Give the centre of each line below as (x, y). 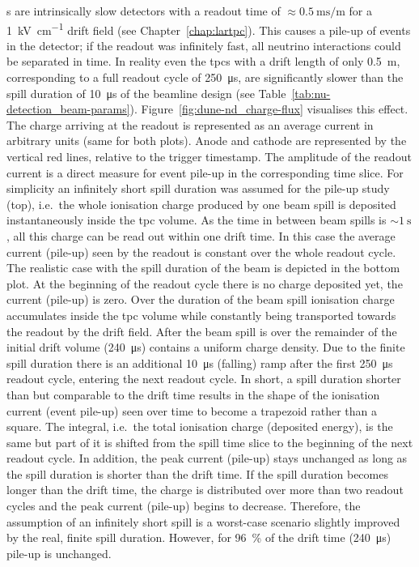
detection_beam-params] (68, 109)
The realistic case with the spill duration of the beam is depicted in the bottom (203, 268)
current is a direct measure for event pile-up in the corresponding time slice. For (205, 172)
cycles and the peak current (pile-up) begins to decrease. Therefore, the (184, 506)
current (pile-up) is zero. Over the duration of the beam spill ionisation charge (201, 299)
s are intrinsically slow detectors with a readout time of (144, 11)
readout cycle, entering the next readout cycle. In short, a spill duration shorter (204, 379)
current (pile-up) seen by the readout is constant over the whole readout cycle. (201, 252)
